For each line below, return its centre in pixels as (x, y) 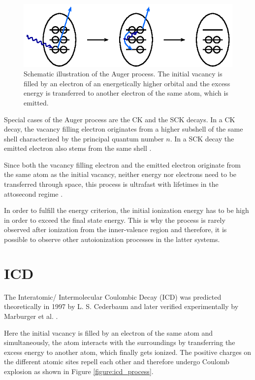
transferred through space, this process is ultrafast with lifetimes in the (111, 184)
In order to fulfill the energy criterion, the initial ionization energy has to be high (127, 210)
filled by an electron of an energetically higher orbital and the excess (127, 83)
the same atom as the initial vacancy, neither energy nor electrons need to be (120, 174)
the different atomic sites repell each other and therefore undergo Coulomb (117, 362)
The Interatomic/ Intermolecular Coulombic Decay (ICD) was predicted (113, 296)
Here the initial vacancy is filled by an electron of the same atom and (109, 332)
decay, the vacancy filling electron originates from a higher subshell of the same (124, 129)
